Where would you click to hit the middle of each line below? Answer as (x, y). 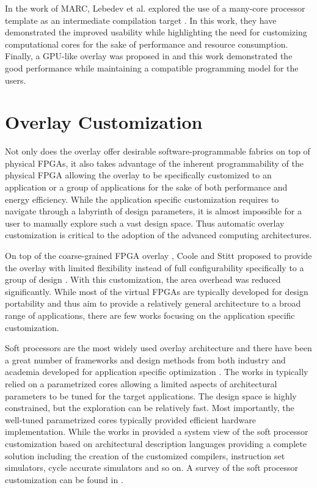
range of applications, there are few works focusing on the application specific (150, 315)
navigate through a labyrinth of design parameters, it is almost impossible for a (154, 211)
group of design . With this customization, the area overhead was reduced (143, 279)
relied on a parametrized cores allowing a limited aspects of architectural (141, 383)
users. (16, 80)
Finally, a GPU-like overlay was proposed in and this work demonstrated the (149, 56)
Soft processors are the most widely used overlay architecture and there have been (158, 348)
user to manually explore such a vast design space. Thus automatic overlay (145, 223)
